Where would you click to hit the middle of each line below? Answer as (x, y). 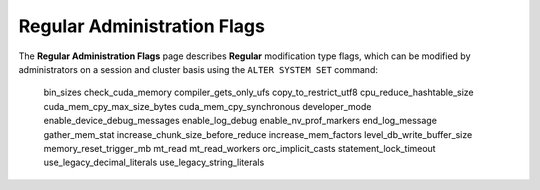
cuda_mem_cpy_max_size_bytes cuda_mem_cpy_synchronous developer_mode (207, 106)
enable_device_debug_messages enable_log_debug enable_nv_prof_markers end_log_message (240, 121)
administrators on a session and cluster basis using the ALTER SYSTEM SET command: (198, 69)
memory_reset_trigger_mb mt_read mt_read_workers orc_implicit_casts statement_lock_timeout (239, 148)
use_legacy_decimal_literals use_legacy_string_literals (154, 162)
